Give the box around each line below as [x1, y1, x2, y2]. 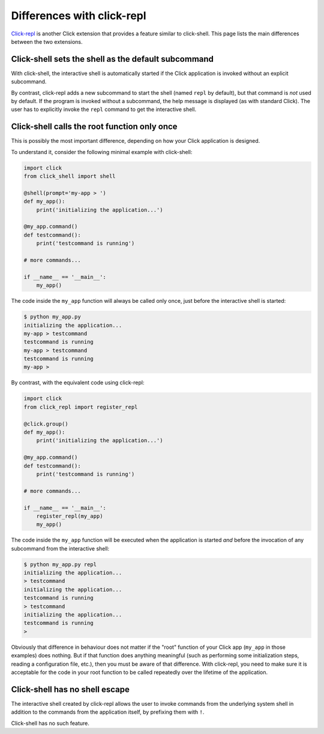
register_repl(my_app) [36, 513, 103, 519]
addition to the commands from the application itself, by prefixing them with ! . [11, 708, 205, 716]
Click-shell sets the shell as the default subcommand [11, 54, 214, 64]
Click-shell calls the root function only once [11, 122, 178, 132]
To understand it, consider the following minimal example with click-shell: [11, 148, 193, 155]
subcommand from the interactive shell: [11, 545, 110, 552]
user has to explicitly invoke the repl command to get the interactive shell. [11, 106, 197, 113]
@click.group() [23, 420, 68, 427]
